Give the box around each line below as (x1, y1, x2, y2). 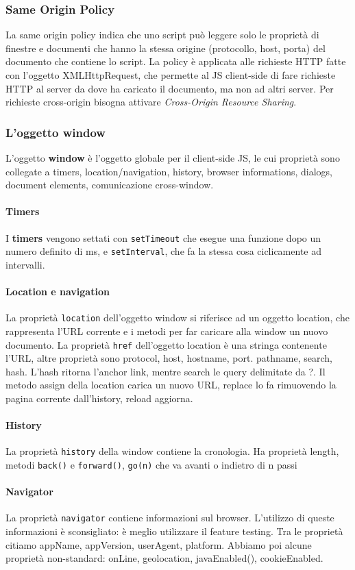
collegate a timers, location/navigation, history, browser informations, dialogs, (5, 164, 333, 178)
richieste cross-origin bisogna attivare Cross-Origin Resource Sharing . (5, 95, 297, 109)
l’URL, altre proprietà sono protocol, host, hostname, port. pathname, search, (5, 351, 332, 365)
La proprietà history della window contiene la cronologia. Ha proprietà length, (5, 444, 339, 458)
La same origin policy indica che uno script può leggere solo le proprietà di (5, 27, 319, 42)
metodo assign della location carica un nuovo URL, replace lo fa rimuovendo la (5, 377, 336, 392)
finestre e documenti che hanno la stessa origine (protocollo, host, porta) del (5, 40, 326, 55)
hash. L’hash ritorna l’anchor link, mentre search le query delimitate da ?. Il (5, 364, 326, 378)
